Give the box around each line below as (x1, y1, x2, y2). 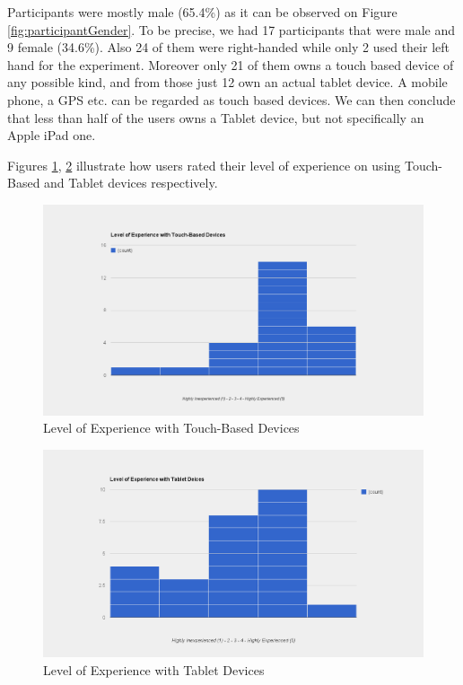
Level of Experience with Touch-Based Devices (43, 418, 300, 437)
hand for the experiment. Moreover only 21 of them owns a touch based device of (7, 55, 454, 74)
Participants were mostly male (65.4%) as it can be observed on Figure (7, 3, 397, 21)
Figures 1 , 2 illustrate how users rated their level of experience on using (7, 155, 401, 174)
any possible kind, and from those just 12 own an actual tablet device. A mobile (7, 73, 448, 92)
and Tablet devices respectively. (44, 173, 218, 192)
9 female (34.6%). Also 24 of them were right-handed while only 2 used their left (7, 38, 450, 57)
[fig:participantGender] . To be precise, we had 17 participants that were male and (7, 20, 456, 39)
